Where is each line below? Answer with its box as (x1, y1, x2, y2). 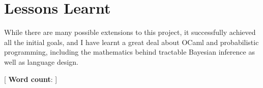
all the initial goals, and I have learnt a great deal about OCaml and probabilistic (4, 36, 259, 47)
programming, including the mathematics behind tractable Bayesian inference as (4, 47, 255, 57)
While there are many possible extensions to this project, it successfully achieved (4, 27, 256, 37)
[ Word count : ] (4, 73, 57, 84)
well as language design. (4, 56, 78, 67)
